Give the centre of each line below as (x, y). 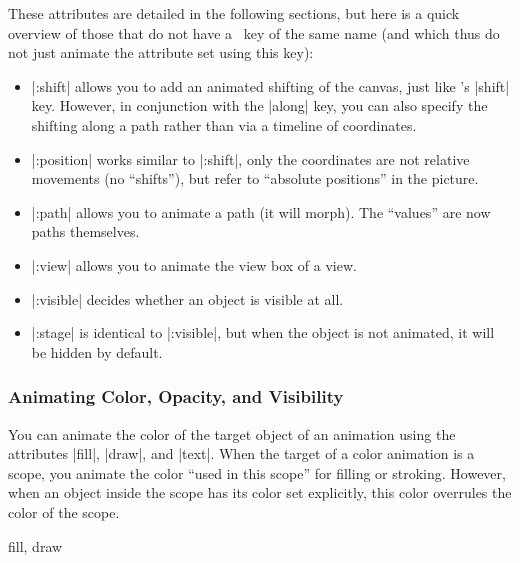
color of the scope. (64, 511)
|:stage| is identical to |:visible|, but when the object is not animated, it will (263, 332)
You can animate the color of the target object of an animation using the (232, 433)
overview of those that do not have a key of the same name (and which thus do (254, 32)
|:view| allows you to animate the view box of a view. (194, 264)
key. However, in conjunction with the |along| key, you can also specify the (259, 105)
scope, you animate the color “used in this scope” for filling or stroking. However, (257, 472)
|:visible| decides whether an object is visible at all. (187, 298)
